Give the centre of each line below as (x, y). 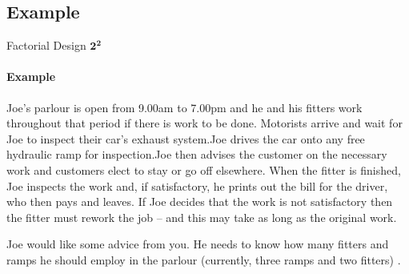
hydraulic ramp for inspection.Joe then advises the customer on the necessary (197, 154)
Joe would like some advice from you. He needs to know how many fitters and (198, 244)
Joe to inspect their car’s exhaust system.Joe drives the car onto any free (186, 138)
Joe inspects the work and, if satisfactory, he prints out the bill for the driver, (197, 185)
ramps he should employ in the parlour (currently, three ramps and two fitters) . (204, 259)
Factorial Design (46, 45)
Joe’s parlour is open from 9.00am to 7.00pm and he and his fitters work (184, 107)
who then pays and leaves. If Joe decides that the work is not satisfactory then (200, 201)
